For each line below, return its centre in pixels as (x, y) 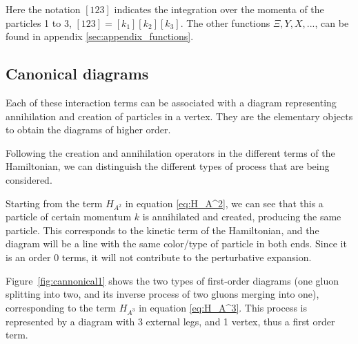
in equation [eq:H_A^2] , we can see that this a (224, 203)
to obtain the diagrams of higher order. (88, 130)
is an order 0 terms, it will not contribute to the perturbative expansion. (159, 257)
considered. (29, 179)
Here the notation (43, 9)
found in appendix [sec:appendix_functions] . (100, 36)
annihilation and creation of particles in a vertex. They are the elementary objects (179, 116)
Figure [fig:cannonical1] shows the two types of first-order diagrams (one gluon (172, 280)
